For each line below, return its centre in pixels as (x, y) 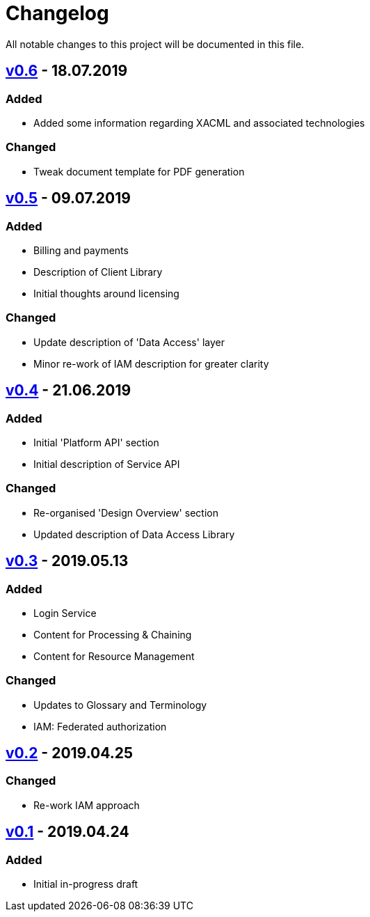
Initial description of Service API (107, 464)
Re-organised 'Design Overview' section (126, 512)
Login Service (65, 613)
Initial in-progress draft (86, 884)
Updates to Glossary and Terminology (120, 705)
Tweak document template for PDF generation (139, 171)
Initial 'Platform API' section (96, 442)
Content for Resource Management (114, 656)
